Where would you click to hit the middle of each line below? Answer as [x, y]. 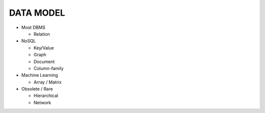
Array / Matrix [48, 82]
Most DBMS [33, 27]
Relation [42, 34]
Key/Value [44, 48]
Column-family [49, 68]
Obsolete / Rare [37, 89]
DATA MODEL [37, 13]
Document [44, 62]
